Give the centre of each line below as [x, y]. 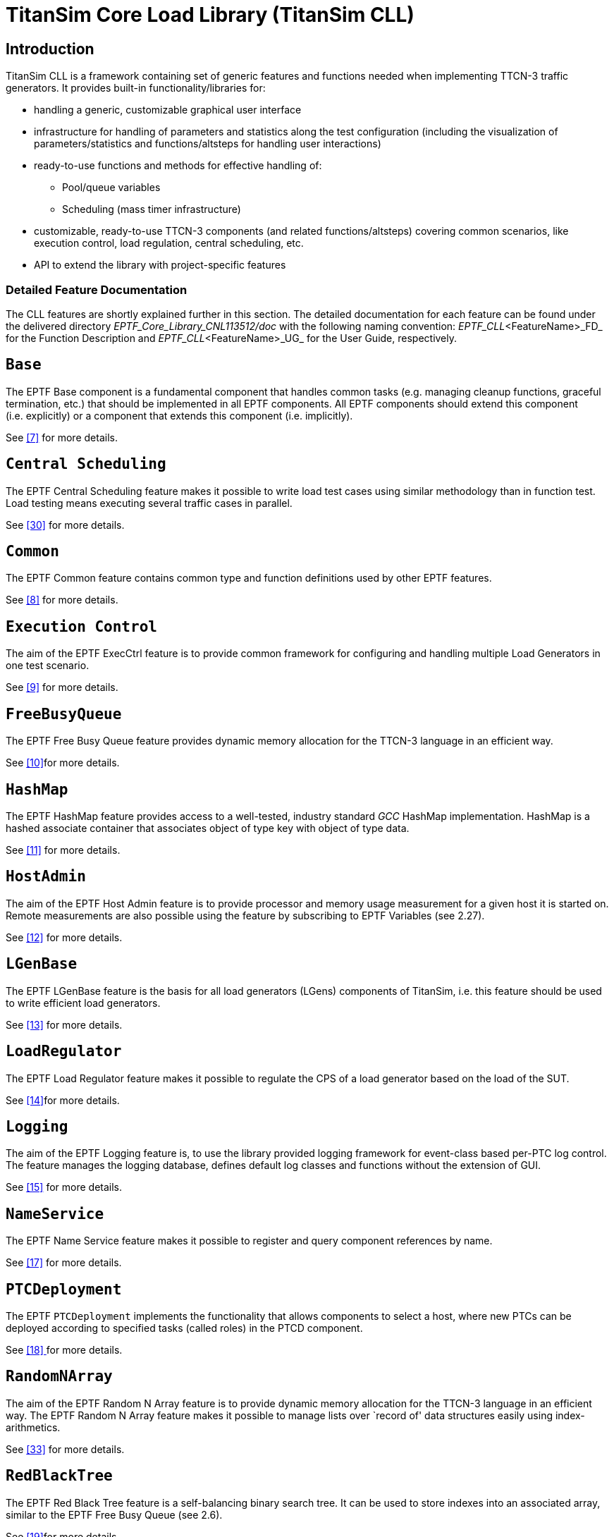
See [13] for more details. [64, 1024]
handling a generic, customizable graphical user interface [168, 110]
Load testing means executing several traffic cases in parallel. [149, 503]
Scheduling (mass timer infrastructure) [152, 209]
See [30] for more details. [65, 525]
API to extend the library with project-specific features [160, 265]
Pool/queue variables [111, 188]
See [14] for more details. [63, 1100]
